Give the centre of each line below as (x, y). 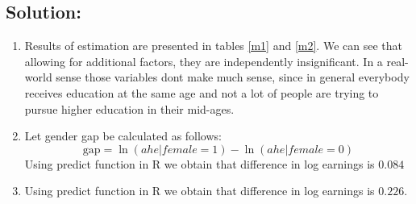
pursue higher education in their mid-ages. (129, 108)
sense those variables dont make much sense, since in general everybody (233, 77)
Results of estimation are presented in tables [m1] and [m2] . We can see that (213, 46)
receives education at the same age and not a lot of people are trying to (202, 92)
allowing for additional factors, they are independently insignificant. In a (204, 61)
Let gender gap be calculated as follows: (123, 136)
